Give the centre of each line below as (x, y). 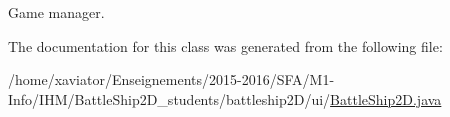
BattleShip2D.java (386, 98)
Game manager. (56, 12)
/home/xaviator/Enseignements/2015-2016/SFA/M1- (171, 79)
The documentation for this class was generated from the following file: (225, 45)
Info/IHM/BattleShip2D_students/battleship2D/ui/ (169, 98)
